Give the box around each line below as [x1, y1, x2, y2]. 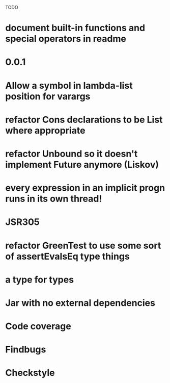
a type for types [5, 274, 74, 285]
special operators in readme [5, 33, 126, 45]
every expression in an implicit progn [5, 182, 165, 194]
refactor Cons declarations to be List [5, 114, 163, 125]
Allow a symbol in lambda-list [5, 80, 133, 91]
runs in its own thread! [5, 193, 102, 205]
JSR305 [5, 216, 40, 228]
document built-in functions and [5, 22, 146, 34]
